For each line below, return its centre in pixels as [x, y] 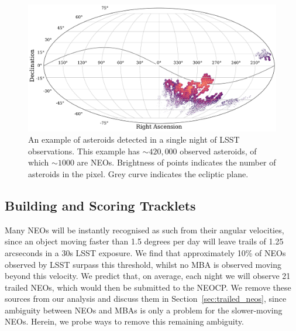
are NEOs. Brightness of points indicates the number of [176, 162]
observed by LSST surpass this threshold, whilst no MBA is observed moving [143, 264]
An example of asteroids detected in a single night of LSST [134, 139]
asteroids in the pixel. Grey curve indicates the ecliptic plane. [138, 173]
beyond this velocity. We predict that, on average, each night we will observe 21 [148, 276]
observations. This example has [84, 151]
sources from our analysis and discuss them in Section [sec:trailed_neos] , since [146, 299]
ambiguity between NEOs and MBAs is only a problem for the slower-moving [144, 310]
